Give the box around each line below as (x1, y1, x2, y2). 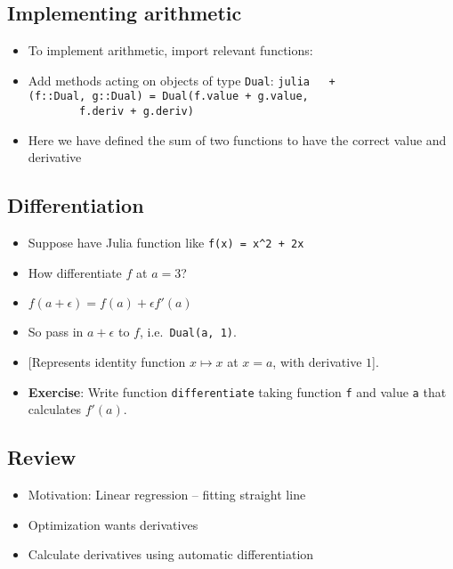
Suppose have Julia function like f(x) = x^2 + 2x (28, 233, 304, 252)
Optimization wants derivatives (28, 515, 198, 533)
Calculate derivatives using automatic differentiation (28, 545, 314, 564)
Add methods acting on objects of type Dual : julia (28, 70, 311, 89)
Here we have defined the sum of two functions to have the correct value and (28, 130, 447, 149)
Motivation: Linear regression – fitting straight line (28, 485, 306, 504)
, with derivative (272, 353, 362, 371)
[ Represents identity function (28, 353, 186, 371)
